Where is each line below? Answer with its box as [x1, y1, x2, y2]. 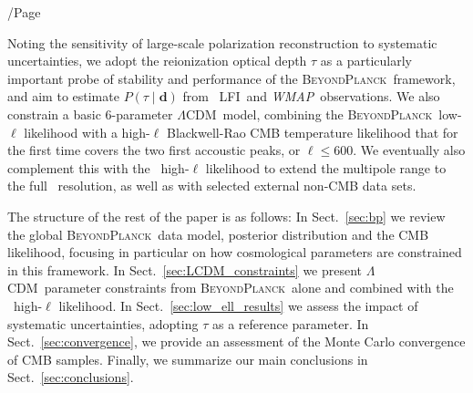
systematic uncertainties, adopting [7, 314, 199, 333]
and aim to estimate [7, 87, 119, 106]
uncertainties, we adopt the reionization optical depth [7, 51, 307, 70]
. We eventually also [353, 140, 466, 160]
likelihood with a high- [24, 122, 150, 141]
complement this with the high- [7, 158, 190, 177]
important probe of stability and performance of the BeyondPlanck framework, [7, 68, 456, 88]
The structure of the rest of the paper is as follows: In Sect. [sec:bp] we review [7, 206, 446, 225]
